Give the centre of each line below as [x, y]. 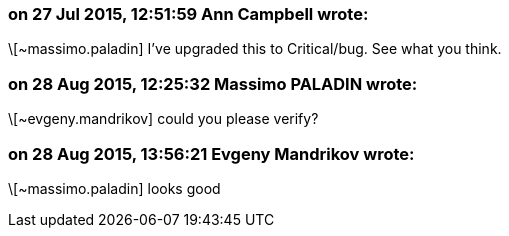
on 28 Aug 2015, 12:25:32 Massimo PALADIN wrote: [213, 83]
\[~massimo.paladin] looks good [114, 188]
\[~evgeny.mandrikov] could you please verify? [163, 119]
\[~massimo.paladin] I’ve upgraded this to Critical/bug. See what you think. [255, 49]
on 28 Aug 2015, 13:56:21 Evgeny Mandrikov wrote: [211, 153]
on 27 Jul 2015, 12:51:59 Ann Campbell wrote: [188, 14]
